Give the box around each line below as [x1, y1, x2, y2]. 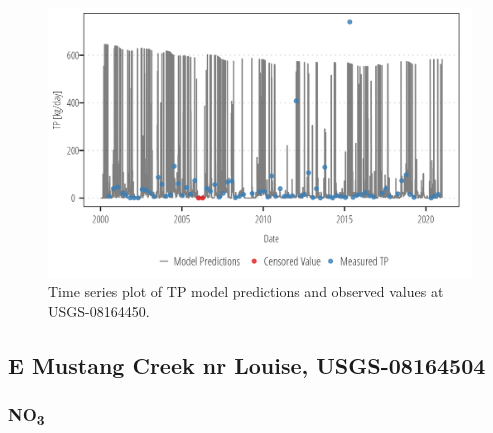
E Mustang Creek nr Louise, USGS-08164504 [8, 349, 486, 380]
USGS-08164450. [48, 300, 150, 321]
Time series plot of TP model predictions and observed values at [48, 281, 444, 302]
